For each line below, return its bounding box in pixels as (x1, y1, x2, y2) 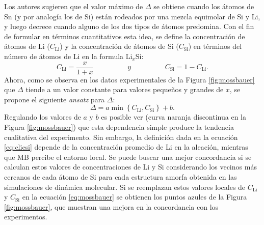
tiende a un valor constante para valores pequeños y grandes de (25, 84, 224, 95)
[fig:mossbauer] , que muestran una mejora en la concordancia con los (4, 201, 219, 212)
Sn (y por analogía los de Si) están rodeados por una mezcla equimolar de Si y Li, (4, 11, 260, 21)
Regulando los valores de (4, 111, 81, 122)
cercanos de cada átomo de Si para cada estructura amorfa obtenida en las (4, 171, 237, 182)
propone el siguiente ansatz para (4, 94, 105, 104)
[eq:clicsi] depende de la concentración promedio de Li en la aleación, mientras (4, 142, 248, 152)
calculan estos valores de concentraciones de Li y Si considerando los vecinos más (4, 161, 257, 172)
